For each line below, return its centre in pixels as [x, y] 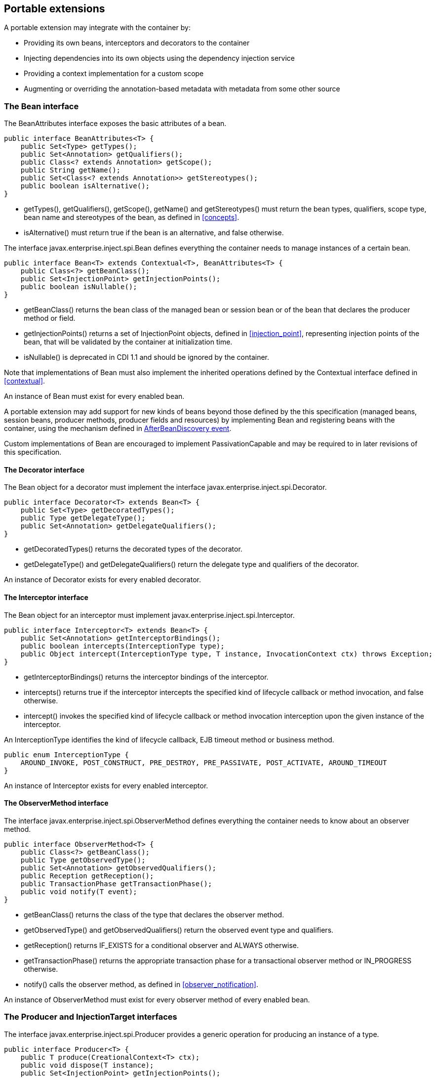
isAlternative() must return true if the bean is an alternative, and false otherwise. [154, 233]
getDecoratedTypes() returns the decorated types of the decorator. [133, 549]
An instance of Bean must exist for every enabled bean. [94, 396]
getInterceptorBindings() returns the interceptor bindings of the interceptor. [146, 677]
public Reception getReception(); [87, 876]
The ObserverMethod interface [56, 803]
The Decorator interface [44, 470]
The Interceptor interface [46, 597]
